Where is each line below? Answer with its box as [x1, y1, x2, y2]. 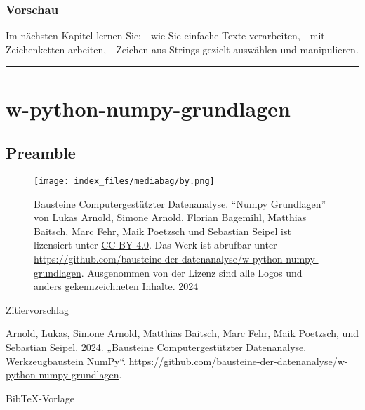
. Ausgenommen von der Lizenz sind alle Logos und [81, 265, 303, 279]
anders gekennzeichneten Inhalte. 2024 [34, 279, 199, 293]
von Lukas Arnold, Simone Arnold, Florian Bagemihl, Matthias [34, 210, 307, 225]
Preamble [6, 142, 76, 164]
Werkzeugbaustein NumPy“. [6, 353, 126, 368]
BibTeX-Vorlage [6, 390, 74, 405]
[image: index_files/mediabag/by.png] [34, 176, 215, 186]
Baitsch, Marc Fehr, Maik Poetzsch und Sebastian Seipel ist [34, 223, 291, 238]
